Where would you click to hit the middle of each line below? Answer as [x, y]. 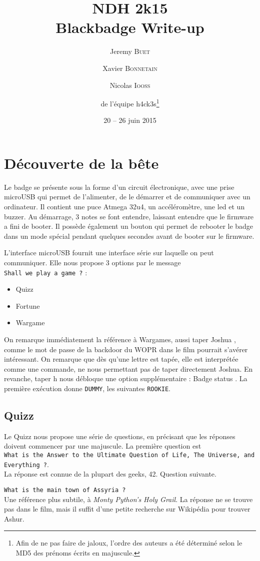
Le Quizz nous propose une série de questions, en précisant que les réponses [120, 436]
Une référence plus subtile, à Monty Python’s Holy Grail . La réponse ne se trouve [128, 499]
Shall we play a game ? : [46, 272]
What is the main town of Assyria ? [65, 490]
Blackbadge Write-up [130, 27]
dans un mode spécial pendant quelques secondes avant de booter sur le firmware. [129, 236]
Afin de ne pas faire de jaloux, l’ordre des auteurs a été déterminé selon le [129, 543]
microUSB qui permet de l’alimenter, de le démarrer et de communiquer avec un [127, 197]
